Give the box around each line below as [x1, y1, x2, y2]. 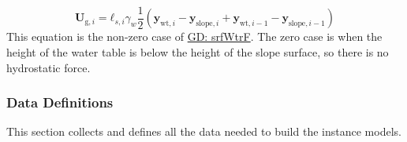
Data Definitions [6, 93, 114, 112]
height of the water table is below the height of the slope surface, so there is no [6, 44, 389, 60]
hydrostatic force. [6, 59, 91, 75]
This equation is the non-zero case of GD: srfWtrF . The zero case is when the [6, 28, 383, 45]
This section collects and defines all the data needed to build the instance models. [6, 123, 401, 140]
